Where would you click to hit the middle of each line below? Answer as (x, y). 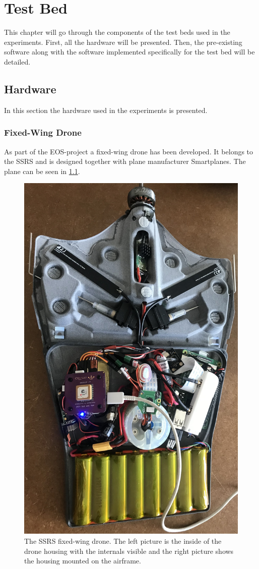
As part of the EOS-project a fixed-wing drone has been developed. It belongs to (129, 151)
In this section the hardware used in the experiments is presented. (106, 110)
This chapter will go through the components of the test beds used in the (117, 32)
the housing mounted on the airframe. (83, 561)
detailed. (17, 61)
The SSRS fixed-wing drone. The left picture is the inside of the (123, 541)
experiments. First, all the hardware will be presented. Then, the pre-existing (123, 42)
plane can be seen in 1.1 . (42, 171)
